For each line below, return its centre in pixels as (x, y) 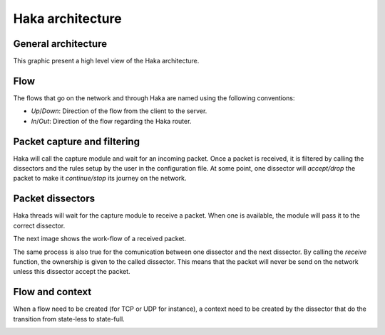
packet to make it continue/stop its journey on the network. (100, 179)
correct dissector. (39, 225)
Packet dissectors (54, 199)
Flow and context (52, 292)
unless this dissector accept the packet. (72, 272)
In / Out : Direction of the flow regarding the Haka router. (111, 121)
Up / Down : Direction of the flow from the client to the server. (119, 111)
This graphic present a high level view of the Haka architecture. (106, 61)
